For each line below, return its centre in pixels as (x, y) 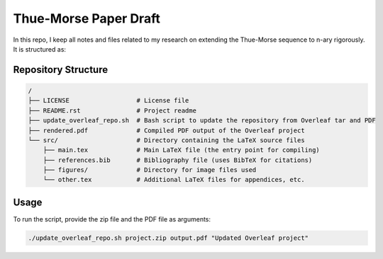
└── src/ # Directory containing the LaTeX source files (166, 140)
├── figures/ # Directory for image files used (150, 170)
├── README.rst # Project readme (112, 110)
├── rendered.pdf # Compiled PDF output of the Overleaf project (166, 130)
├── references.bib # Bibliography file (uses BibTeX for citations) (178, 160)
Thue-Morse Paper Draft (87, 18)
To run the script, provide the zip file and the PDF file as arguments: (112, 219)
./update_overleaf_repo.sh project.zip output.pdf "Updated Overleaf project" (168, 238)
